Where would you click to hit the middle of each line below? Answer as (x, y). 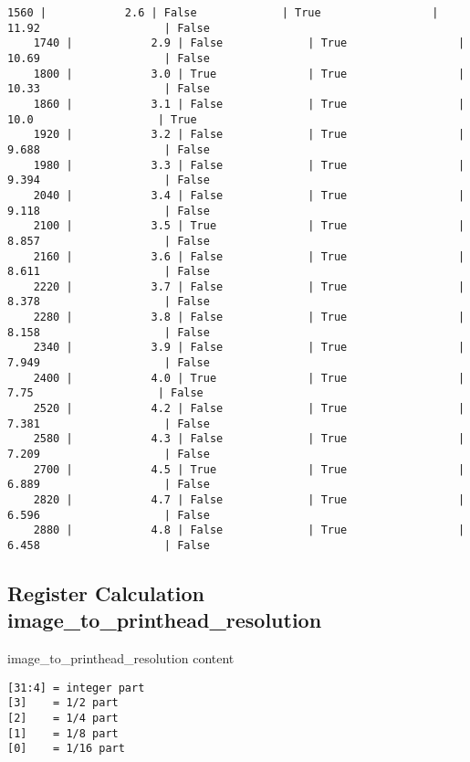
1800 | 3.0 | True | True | (249, 74)
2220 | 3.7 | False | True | (249, 286)
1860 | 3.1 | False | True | (249, 104)
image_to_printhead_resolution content (121, 658)
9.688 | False (109, 149)
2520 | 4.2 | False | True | (249, 409)
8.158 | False (109, 332)
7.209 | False (109, 455)
